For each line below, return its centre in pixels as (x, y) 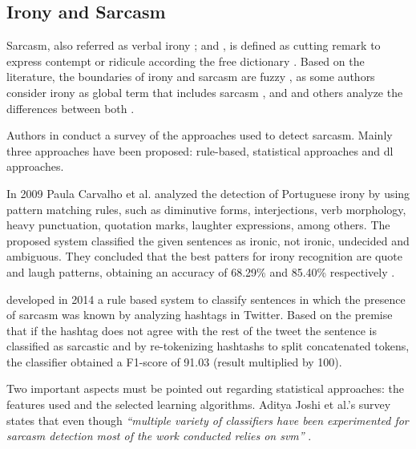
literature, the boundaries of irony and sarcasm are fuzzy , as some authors (191, 77)
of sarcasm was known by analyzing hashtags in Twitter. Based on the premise (200, 315)
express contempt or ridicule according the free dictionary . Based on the (186, 61)
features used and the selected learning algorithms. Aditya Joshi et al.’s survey (199, 405)
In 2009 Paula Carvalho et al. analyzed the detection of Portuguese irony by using (208, 193)
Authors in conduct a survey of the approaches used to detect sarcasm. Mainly (200, 135)
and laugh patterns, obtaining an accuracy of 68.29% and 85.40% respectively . (201, 271)
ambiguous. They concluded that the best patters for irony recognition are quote (204, 256)
